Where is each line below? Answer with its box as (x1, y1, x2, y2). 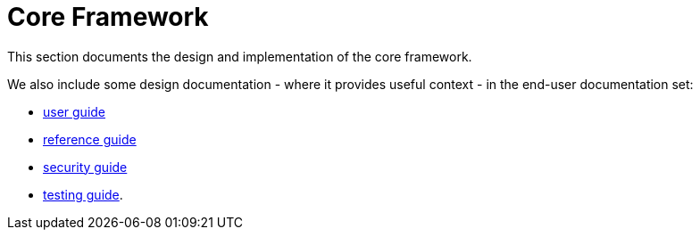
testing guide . (43, 186, 123, 202)
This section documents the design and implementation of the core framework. (7, 48, 472, 64)
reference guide (43, 131, 137, 147)
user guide (43, 103, 106, 119)
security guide (43, 159, 128, 175)
